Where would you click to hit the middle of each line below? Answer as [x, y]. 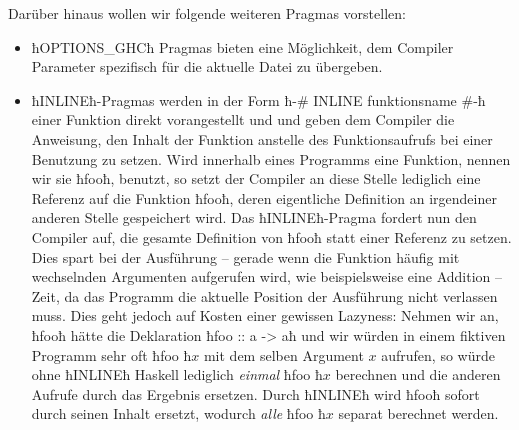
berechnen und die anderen [418, 374]
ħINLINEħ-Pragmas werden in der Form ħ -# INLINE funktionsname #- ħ [258, 99]
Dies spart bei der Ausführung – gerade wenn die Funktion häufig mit [245, 256]
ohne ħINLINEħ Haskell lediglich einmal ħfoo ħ [177, 374]
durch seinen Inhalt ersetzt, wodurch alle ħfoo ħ [178, 413]
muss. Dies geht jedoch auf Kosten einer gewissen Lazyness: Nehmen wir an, [265, 315]
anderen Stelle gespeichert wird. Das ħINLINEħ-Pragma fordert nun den [254, 217]
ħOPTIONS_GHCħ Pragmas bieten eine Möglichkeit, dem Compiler [242, 46]
